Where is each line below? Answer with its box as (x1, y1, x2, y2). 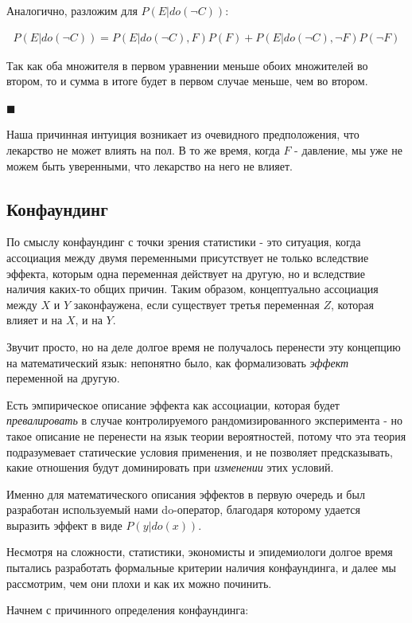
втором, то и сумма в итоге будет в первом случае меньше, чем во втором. (6, 72, 368, 89)
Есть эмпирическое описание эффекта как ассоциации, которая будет (6, 396, 340, 413)
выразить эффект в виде (6, 516, 122, 533)
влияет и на (6, 311, 63, 328)
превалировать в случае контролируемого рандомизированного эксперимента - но (6, 412, 402, 429)
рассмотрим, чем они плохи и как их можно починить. (6, 574, 272, 591)
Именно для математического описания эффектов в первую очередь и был (6, 485, 365, 502)
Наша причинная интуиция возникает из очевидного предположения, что (6, 126, 360, 143)
